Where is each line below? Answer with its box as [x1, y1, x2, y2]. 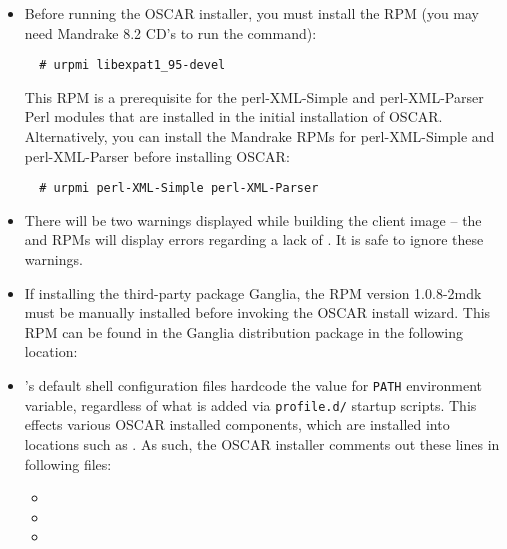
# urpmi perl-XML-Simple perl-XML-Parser [39, 181, 319, 196]
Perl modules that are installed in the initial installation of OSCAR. [24, 106, 443, 127]
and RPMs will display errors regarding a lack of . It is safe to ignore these [24, 229, 484, 250]
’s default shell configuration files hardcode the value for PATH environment [24, 375, 483, 396]
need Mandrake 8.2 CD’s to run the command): [24, 22, 317, 43]
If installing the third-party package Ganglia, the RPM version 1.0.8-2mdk [24, 282, 482, 303]
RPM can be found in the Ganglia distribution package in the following [24, 321, 463, 342]
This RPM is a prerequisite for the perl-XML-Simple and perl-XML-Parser [24, 86, 484, 107]
